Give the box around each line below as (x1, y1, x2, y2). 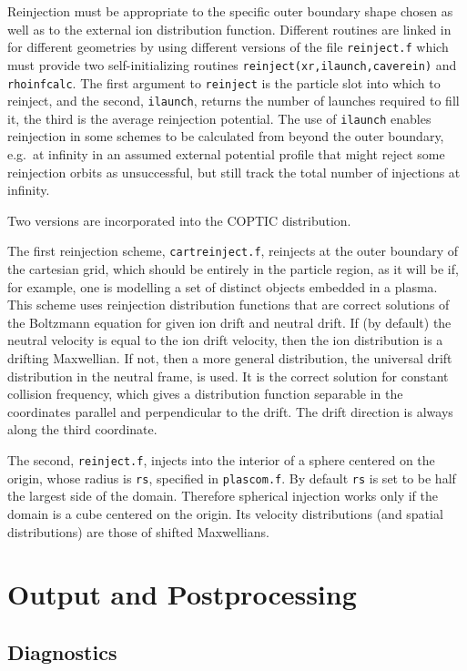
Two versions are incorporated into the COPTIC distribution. (7, 210, 351, 229)
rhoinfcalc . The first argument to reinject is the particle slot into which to (7, 73, 441, 92)
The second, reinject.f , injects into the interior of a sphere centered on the (7, 451, 435, 470)
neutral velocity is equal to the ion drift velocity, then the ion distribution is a (7, 330, 443, 350)
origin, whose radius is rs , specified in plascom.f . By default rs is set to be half (7, 468, 456, 487)
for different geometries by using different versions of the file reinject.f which (7, 37, 449, 56)
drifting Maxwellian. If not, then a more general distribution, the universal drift (7, 349, 452, 368)
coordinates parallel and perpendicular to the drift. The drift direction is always (7, 402, 453, 421)
